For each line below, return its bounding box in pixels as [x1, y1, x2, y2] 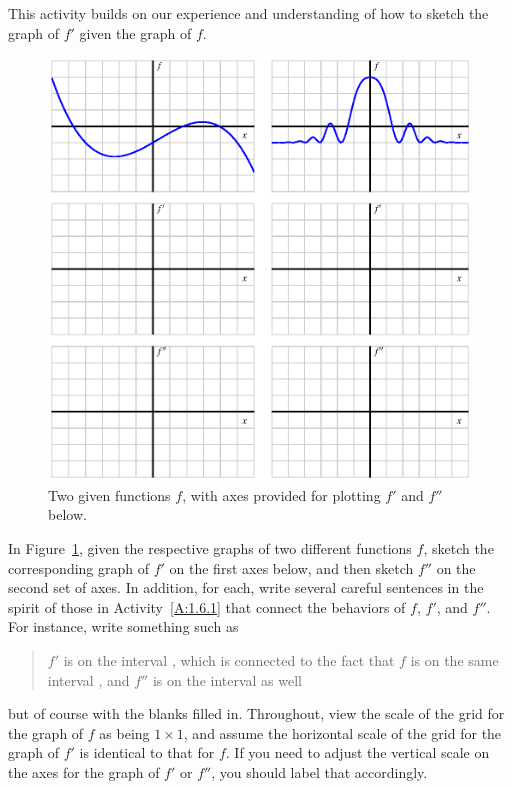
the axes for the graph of [8, 761, 160, 782]
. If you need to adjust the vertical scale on [225, 742, 490, 763]
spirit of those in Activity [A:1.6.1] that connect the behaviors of [8, 596, 406, 617]
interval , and [47, 669, 130, 690]
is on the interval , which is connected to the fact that [63, 649, 395, 670]
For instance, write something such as [8, 616, 239, 637]
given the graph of [79, 22, 192, 43]
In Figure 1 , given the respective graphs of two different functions [8, 537, 412, 558]
